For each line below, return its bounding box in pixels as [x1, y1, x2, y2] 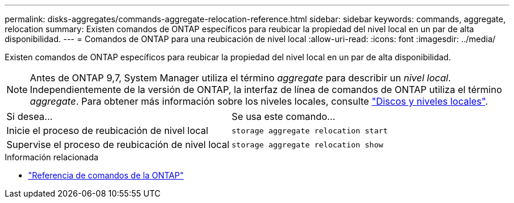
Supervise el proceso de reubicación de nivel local [6, 139, 229, 150]
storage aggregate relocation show [231, 140, 384, 149]
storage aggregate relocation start [231, 126, 388, 135]
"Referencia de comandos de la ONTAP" [28, 170, 184, 180]
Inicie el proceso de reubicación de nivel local [6, 125, 208, 136]
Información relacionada [5, 152, 99, 162]
